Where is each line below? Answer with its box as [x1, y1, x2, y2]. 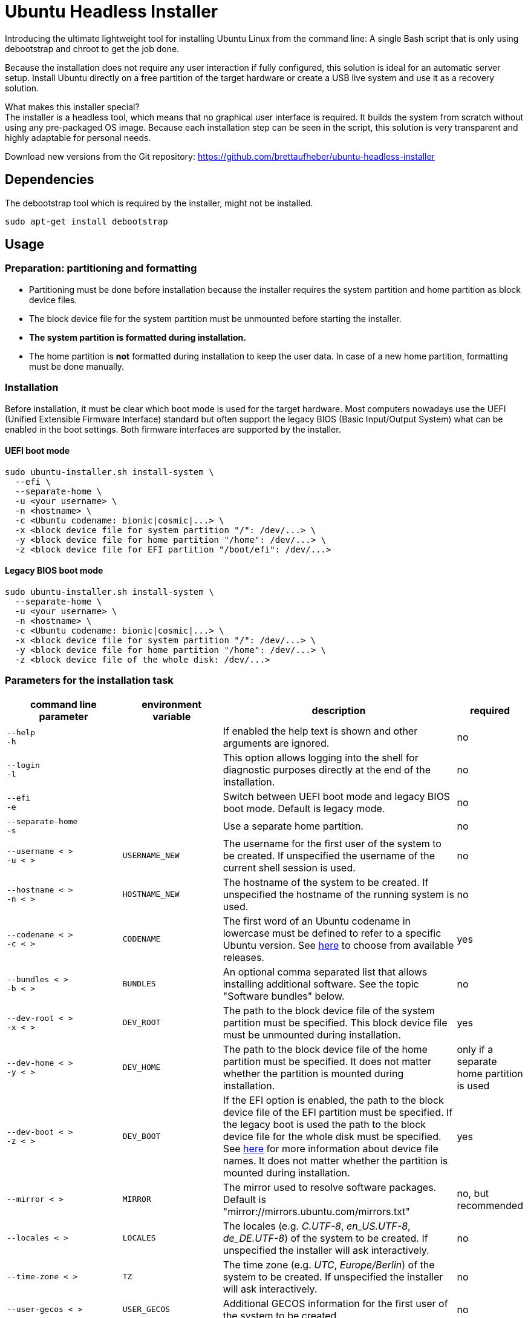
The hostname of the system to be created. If [223, 876, 429, 888]
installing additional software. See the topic [223, 977, 419, 990]
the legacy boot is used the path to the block [223, 1118, 426, 1130]
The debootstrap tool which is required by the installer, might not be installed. [5, 197, 313, 208]
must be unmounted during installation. [223, 1028, 401, 1041]
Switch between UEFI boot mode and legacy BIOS [223, 790, 451, 802]
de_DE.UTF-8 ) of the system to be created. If [223, 1231, 428, 1244]
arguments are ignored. [223, 736, 330, 749]
